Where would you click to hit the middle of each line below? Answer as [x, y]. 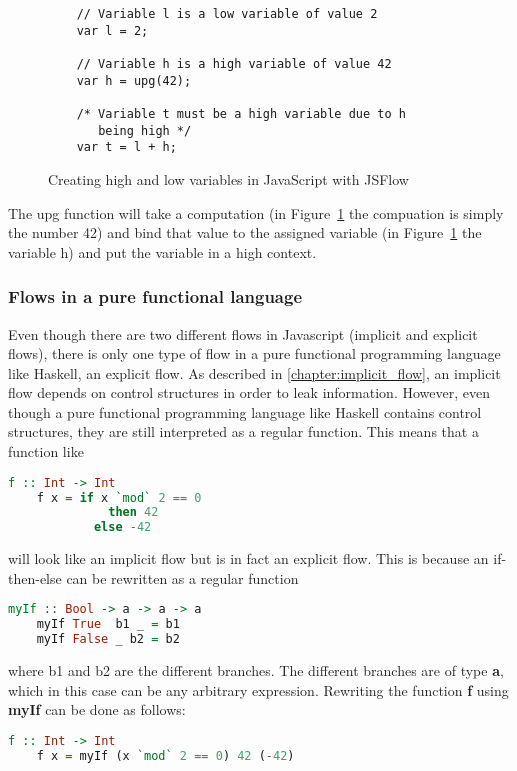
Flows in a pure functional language [155, 296]
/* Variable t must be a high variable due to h [241, 113]
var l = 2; [112, 30]
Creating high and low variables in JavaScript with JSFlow [228, 178]
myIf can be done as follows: [97, 709]
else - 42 [122, 527]
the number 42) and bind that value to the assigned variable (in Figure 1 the [245, 232]
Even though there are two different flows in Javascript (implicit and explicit [243, 333]
